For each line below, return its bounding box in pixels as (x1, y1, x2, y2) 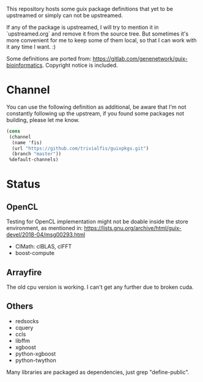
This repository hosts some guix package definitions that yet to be (6, 6, 173, 12)
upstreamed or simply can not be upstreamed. (6, 12, 124, 19)
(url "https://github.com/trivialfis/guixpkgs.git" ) (12, 145, 149, 151)
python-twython (15, 356, 56, 364)
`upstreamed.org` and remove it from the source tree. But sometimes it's (6, 30, 189, 37)
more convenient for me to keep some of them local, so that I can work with (6, 37, 197, 44)
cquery (15, 324, 34, 331)
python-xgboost (15, 350, 56, 357)
